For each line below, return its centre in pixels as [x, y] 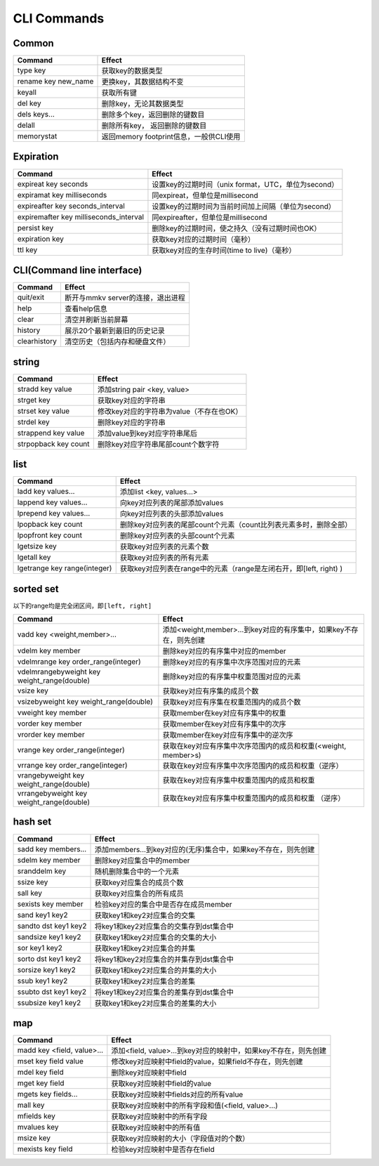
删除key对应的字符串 [131, 422]
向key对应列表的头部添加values [172, 514]
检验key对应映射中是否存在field [163, 1150]
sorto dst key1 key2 [49, 959]
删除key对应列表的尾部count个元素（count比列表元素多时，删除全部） [236, 525]
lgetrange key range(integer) [65, 568]
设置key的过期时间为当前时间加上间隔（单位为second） [244, 206]
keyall [27, 93]
